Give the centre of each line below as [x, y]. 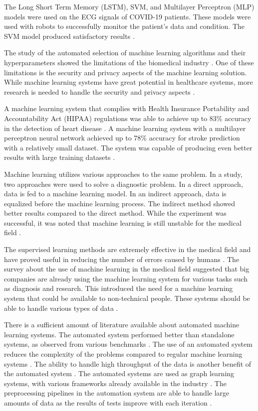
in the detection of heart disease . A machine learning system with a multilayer [125, 128]
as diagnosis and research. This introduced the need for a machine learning [119, 288]
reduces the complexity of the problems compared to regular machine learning [123, 354]
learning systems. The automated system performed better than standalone [119, 334]
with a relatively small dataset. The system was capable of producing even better [128, 147]
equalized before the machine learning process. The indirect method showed [120, 203]
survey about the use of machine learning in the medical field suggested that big [127, 269]
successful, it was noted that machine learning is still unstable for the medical [123, 222]
